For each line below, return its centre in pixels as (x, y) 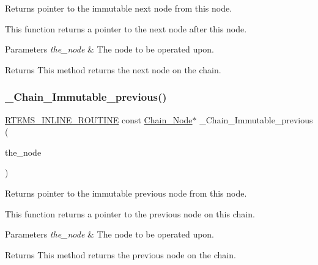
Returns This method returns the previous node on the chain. (120, 254)
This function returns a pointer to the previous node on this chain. (130, 213)
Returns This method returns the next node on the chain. (113, 69)
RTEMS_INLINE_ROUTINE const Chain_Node (99, 119)
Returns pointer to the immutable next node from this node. (119, 8)
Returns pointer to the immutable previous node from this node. (126, 193)
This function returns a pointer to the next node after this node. (126, 28)
